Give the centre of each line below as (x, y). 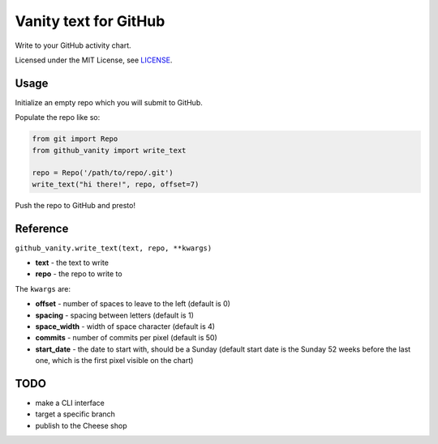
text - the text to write (72, 263)
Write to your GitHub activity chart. (73, 45)
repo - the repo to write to (79, 274)
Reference (42, 228)
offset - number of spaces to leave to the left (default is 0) (133, 304)
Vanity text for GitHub (90, 21)
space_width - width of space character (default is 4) (125, 327)
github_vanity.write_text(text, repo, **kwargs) (114, 248)
